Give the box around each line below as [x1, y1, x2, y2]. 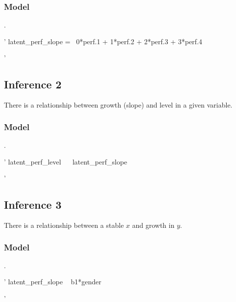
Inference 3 [4, 197, 62, 212]
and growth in [132, 220, 175, 230]
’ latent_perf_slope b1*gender [4, 276, 102, 287]
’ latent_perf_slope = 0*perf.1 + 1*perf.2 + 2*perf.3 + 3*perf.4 [4, 36, 203, 46]
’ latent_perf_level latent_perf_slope [4, 156, 128, 166]
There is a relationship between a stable [4, 220, 124, 230]
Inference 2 [4, 77, 62, 92]
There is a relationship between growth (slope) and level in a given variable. [4, 100, 233, 110]
